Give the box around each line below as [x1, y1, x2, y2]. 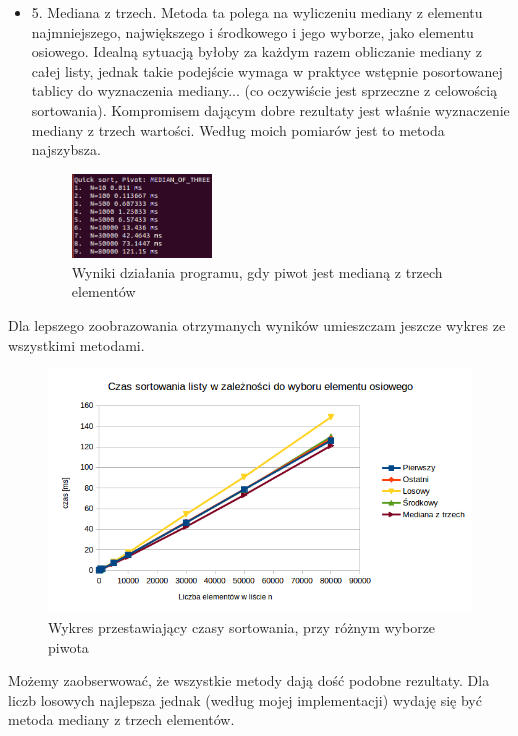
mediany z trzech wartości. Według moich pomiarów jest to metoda [31, 119, 445, 140]
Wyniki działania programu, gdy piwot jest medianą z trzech [71, 261, 443, 282]
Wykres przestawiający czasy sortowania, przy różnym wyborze [48, 616, 436, 637]
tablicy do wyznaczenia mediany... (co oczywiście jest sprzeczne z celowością [31, 80, 498, 101]
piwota [48, 636, 89, 657]
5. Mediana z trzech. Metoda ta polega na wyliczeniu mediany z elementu [31, 2, 483, 22]
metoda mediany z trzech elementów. [8, 709, 235, 730]
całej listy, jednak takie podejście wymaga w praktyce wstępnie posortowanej [31, 60, 503, 81]
